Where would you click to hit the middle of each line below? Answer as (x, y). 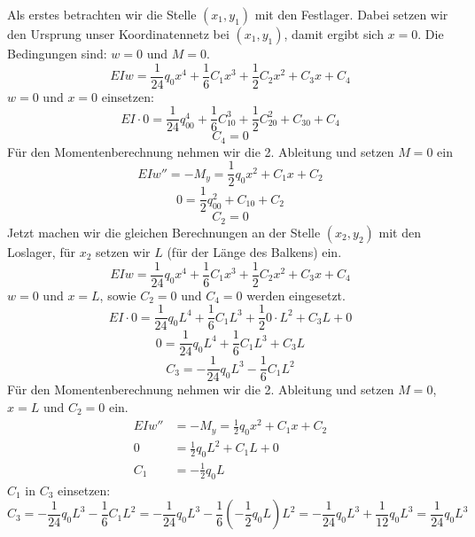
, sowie (118, 295)
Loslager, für (41, 251)
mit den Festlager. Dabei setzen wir (351, 14)
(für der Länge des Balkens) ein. (254, 251)
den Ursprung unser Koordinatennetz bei (118, 34)
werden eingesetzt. (296, 295)
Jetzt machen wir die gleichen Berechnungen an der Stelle (164, 232)
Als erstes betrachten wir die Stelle (102, 14)
